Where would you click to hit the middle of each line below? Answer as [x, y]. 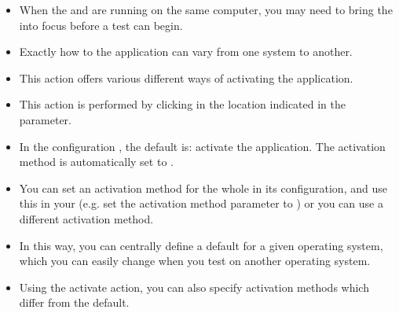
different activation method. [86, 218]
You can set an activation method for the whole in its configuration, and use [203, 188]
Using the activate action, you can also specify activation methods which [194, 287]
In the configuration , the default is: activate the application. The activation [202, 146]
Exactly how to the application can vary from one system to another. [186, 52]
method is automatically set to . [96, 162]
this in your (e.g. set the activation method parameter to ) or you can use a [201, 203]
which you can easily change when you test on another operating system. [195, 261]
